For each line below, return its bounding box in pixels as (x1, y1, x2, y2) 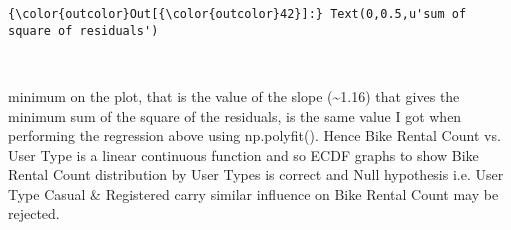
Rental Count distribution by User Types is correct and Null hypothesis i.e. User (8, 164, 504, 185)
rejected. (8, 203, 60, 224)
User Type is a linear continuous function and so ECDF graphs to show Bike (8, 144, 479, 165)
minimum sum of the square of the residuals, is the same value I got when (8, 105, 462, 126)
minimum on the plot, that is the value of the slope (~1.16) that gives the (8, 85, 460, 106)
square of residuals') (8, 23, 159, 38)
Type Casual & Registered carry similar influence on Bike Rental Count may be (8, 183, 499, 204)
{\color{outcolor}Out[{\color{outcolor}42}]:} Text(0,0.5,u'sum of (8, 7, 467, 21)
